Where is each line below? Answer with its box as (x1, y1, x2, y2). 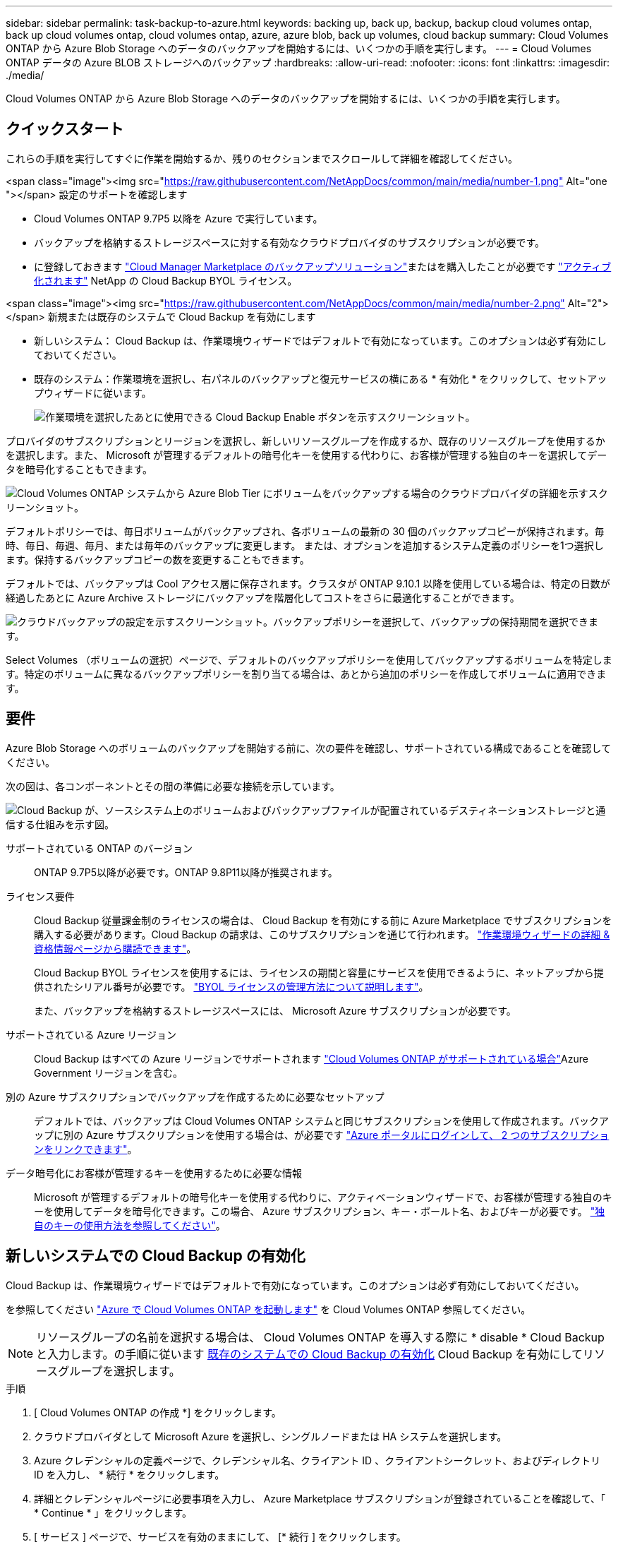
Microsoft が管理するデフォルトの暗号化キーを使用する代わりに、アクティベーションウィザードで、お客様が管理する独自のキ (34, 1190, 612, 1203)
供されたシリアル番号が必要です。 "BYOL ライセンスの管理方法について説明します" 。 (34, 980, 429, 993)
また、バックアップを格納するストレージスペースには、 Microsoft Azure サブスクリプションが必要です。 (34, 1004, 516, 1017)
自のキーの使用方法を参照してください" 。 (34, 1219, 226, 1231)
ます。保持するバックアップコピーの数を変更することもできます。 (6, 553, 310, 566)
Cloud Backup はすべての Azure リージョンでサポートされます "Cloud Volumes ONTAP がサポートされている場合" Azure (34, 1052, 588, 1065)
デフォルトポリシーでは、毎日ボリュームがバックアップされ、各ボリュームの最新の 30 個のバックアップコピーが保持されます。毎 (6, 525, 605, 537)
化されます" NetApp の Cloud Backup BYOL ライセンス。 (34, 274, 298, 287)
